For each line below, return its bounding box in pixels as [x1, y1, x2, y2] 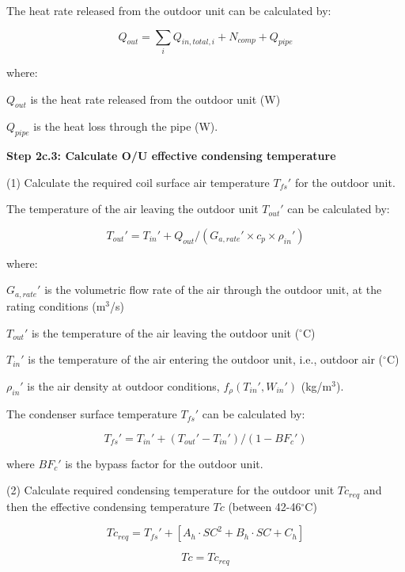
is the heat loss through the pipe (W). [33, 118, 218, 135]
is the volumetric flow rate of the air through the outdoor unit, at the [44, 281, 382, 298]
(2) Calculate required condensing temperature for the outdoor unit [6, 482, 335, 498]
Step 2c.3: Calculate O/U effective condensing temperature [6, 147, 336, 164]
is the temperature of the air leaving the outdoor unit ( [31, 324, 300, 341]
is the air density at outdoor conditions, [27, 377, 220, 394]
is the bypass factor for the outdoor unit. [65, 455, 263, 471]
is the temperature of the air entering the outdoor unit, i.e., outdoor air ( [28, 351, 384, 368]
